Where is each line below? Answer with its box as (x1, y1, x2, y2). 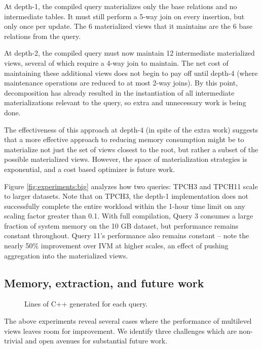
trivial (4, 335, 23, 346)
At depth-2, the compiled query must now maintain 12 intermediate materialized (4, 48, 255, 58)
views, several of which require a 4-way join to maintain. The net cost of (4, 57, 229, 68)
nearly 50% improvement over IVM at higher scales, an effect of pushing (4, 240, 229, 251)
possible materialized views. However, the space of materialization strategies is (4, 154, 247, 164)
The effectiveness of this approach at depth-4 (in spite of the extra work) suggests (4, 124, 258, 135)
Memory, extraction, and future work (4, 275, 204, 290)
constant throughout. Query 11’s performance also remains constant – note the (4, 230, 249, 241)
